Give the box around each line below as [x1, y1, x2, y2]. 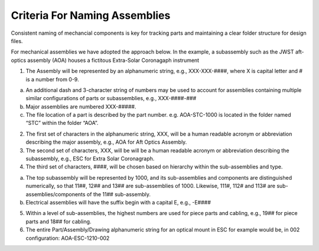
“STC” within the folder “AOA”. [25, 120, 99, 127]
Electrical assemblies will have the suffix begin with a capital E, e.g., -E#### [25, 199, 211, 206]
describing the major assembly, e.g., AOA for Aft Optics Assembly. [25, 138, 187, 146]
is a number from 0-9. [25, 75, 79, 82]
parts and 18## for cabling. [25, 218, 92, 225]
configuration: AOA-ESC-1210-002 [25, 235, 110, 242]
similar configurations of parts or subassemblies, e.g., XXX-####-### [25, 95, 197, 102]
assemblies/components [25, 190, 86, 197]
